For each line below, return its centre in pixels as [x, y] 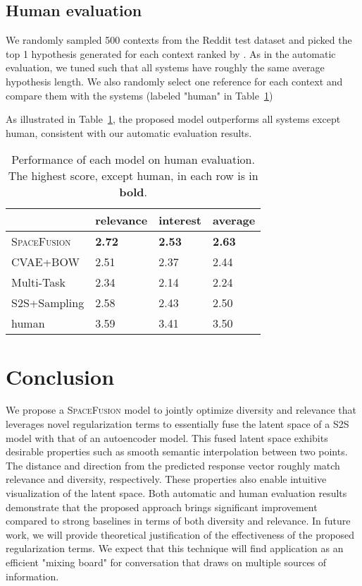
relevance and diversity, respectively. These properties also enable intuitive [166, 479]
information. [32, 576]
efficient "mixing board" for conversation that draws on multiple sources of [166, 562]
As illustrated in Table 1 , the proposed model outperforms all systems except [173, 119]
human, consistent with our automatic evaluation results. [129, 132]
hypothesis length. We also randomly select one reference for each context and [174, 81]
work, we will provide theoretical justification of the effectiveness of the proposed [180, 534]
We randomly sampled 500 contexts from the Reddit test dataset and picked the [179, 40]
